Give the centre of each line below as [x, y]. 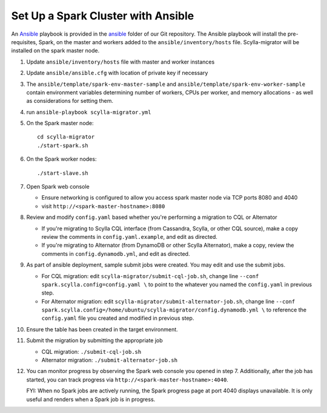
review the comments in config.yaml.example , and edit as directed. [130, 236]
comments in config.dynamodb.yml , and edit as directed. [116, 253]
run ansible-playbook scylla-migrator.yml [89, 112]
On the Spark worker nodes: [61, 159]
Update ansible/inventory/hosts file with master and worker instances [121, 62]
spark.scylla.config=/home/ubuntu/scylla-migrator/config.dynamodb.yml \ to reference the [174, 310]
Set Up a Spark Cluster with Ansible [103, 16]
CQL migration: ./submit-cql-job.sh [91, 351]
